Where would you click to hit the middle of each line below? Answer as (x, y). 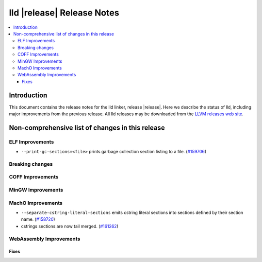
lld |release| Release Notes (64, 13)
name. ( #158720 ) (38, 219)
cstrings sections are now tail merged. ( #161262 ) (70, 226)
